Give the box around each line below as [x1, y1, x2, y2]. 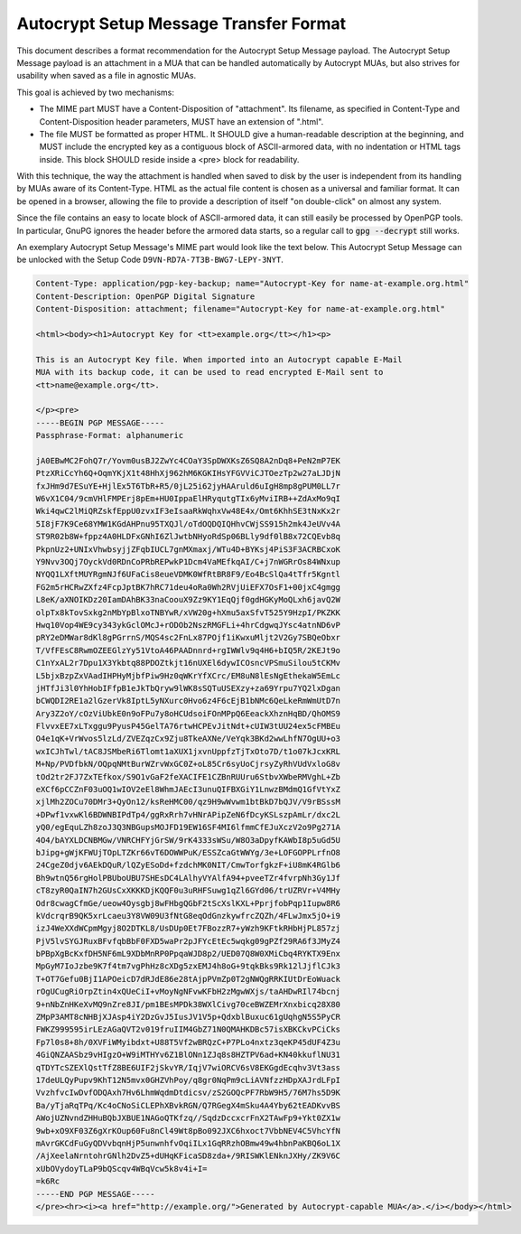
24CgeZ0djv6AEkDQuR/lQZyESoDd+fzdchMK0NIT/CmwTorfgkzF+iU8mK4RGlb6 [35, 860, 341, 871]
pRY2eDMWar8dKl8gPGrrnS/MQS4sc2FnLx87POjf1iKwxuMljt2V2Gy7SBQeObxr [35, 632, 341, 643]
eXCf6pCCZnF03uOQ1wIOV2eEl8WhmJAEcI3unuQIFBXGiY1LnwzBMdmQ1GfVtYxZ [35, 784, 341, 795]
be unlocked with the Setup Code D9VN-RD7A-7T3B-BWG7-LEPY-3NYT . [16, 254, 284, 266]
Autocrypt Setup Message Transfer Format [16, 14, 347, 33]
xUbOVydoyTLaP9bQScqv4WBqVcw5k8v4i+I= [35, 1164, 208, 1173]
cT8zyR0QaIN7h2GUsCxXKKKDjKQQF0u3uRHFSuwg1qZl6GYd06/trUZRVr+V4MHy [35, 885, 341, 896]
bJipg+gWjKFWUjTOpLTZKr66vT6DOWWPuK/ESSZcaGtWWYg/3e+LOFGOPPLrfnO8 [35, 847, 341, 857]
